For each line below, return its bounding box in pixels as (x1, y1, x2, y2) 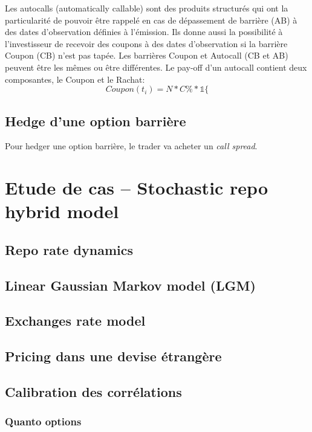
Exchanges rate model (5, 311, 146, 330)
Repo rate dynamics (5, 240, 133, 259)
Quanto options (5, 414, 82, 429)
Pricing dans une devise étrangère (5, 347, 222, 366)
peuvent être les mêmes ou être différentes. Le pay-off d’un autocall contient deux (5, 60, 307, 73)
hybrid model (5, 199, 119, 224)
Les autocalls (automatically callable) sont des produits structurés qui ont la (5, 2, 288, 14)
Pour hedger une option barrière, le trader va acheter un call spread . (5, 140, 258, 152)
